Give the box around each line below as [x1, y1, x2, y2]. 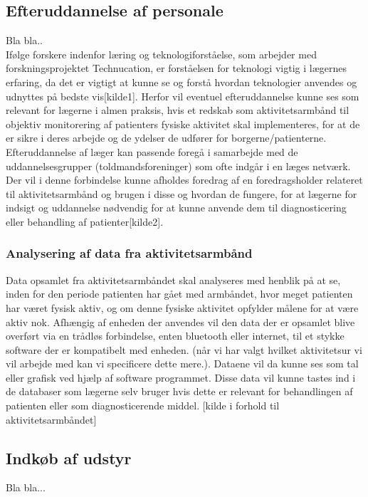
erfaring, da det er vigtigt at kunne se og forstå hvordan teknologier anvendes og [6, 74, 357, 89]
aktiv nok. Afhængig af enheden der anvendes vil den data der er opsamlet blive [6, 314, 355, 329]
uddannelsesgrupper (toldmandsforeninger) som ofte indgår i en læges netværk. [6, 158, 351, 173]
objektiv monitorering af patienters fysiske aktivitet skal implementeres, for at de [6, 116, 360, 131]
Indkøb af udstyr [6, 446, 132, 469]
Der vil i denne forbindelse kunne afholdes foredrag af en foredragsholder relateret [6, 172, 363, 187]
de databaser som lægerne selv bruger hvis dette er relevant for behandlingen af [6, 384, 353, 399]
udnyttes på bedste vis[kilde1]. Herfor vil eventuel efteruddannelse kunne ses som [6, 88, 359, 103]
